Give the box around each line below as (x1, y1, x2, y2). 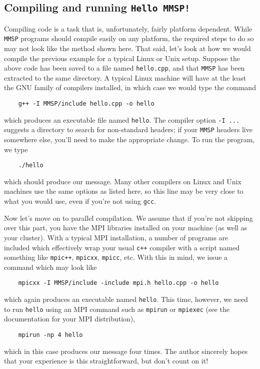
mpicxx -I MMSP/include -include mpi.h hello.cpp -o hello (18, 279, 219, 287)
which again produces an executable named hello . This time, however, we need (4, 294, 248, 304)
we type (4, 144, 28, 154)
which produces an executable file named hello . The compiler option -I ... (4, 114, 240, 125)
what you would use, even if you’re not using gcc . (4, 196, 156, 206)
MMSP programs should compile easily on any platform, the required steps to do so (4, 33, 254, 44)
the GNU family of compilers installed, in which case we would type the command (4, 82, 256, 93)
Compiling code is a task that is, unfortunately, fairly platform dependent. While (4, 23, 252, 34)
